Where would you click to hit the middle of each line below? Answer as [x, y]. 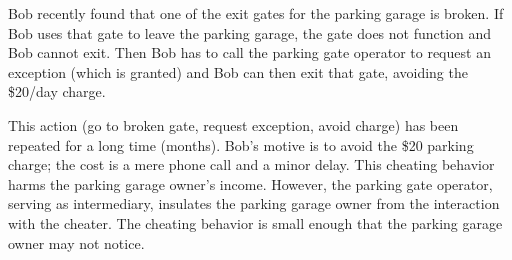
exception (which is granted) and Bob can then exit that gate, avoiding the [238, 71]
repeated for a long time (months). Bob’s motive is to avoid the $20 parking [241, 144]
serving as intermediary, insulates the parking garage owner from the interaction [254, 203]
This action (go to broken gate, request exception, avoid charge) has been [233, 124]
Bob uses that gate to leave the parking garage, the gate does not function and [250, 32]
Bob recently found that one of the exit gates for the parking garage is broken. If [256, 13]
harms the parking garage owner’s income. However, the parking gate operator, [250, 183]
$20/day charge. [57, 91]
